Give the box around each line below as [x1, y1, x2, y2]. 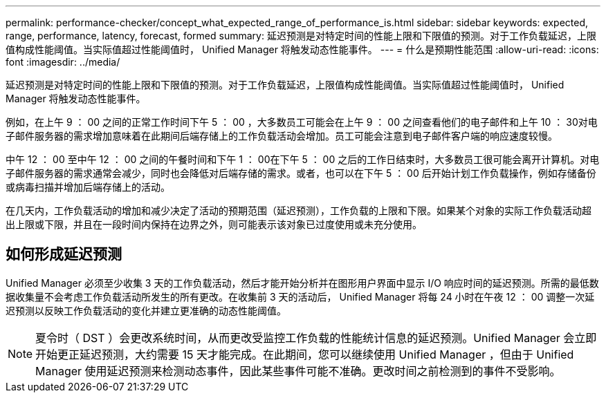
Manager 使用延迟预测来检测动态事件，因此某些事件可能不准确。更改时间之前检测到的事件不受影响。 [35, 363, 561, 378]
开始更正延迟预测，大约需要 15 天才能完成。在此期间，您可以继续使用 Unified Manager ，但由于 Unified [35, 347, 574, 361]
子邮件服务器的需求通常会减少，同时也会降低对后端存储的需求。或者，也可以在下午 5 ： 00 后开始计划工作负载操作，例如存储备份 [6, 167, 596, 179]
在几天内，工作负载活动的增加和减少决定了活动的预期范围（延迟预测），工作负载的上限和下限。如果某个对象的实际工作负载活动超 [6, 205, 591, 216]
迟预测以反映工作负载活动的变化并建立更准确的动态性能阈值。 [6, 304, 286, 316]
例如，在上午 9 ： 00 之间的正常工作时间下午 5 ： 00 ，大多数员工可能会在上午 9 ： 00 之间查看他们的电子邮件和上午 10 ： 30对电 [6, 116, 598, 128]
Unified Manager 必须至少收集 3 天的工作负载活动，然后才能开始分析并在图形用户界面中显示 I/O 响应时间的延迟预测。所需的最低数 [6, 276, 599, 289]
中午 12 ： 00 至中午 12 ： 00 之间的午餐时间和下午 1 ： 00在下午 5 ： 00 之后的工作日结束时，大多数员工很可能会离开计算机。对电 [6, 153, 600, 165]
